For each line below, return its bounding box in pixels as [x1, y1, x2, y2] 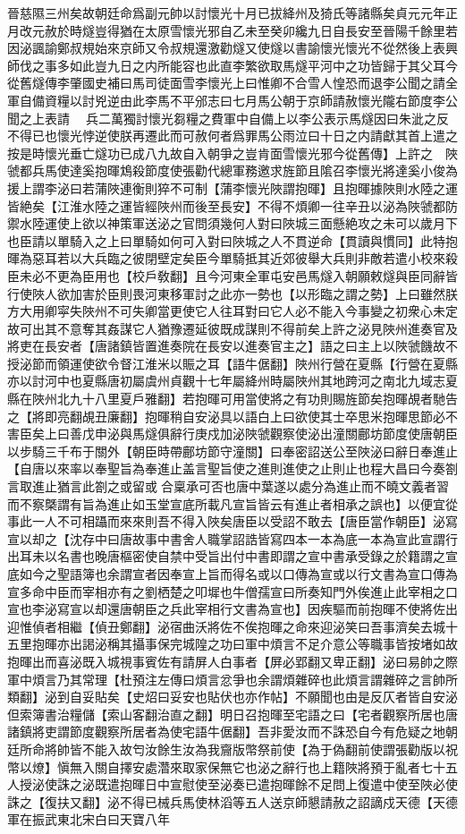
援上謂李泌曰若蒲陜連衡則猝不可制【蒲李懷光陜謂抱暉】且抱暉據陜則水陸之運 [7, 178, 458, 197]
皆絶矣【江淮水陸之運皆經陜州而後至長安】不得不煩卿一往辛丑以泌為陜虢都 [7, 196, 445, 215]
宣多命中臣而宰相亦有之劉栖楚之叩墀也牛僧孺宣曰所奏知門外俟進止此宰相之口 [7, 582, 458, 600]
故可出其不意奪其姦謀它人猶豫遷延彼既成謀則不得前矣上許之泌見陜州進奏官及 [7, 319, 458, 337]
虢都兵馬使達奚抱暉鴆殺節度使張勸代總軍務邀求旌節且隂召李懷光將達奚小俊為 [7, 161, 458, 180]
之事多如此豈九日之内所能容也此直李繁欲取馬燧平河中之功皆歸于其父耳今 [31, 55, 458, 74]
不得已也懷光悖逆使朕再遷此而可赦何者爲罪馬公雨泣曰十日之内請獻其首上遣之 [7, 126, 458, 145]
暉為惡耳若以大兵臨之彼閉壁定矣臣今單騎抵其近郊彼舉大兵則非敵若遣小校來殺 [7, 249, 458, 268]
